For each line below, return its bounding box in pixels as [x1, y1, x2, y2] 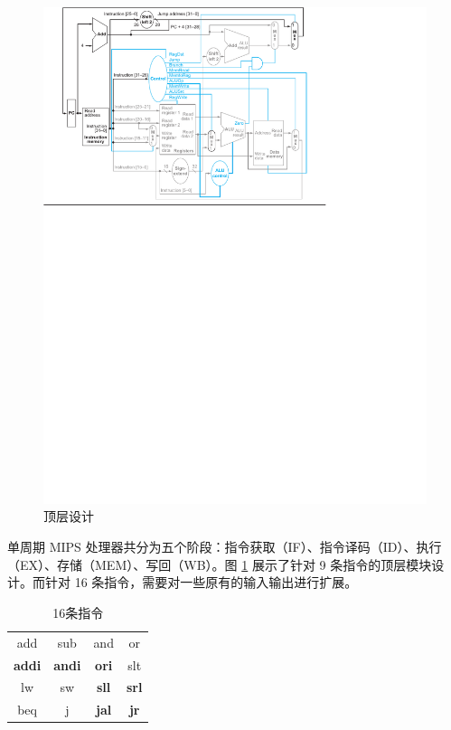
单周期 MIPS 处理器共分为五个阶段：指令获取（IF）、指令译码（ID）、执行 [7, 537, 442, 556]
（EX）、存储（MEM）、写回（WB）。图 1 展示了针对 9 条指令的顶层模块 [7, 555, 432, 574]
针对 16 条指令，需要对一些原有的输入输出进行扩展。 [44, 573, 358, 592]
